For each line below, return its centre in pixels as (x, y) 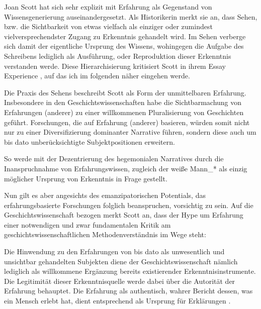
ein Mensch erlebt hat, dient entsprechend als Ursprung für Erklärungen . (117, 301)
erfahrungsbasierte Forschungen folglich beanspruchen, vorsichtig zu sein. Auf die (129, 205)
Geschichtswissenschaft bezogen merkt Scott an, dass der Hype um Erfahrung (124, 215)
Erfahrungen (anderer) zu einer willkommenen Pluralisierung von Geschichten (124, 112)
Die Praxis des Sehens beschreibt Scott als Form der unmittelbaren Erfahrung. (125, 92)
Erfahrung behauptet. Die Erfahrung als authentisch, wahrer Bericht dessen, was (128, 291)
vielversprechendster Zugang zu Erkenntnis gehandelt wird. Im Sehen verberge (125, 36)
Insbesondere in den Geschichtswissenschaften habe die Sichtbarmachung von (123, 102)
